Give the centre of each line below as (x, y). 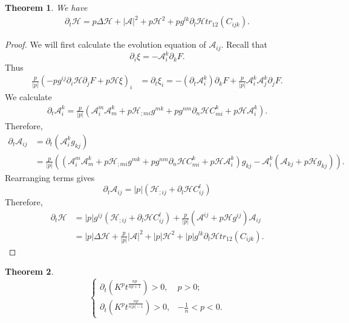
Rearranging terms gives (50, 177)
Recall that (247, 44)
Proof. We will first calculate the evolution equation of (106, 44)
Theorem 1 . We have (46, 7)
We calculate (28, 97)
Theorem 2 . (29, 271)
